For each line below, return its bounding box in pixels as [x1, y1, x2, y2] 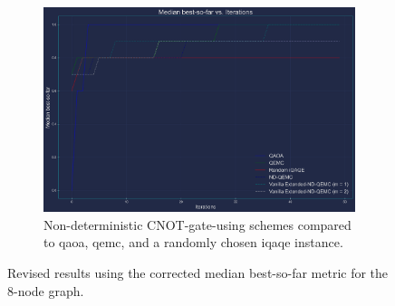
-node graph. [14, 281, 84, 300]
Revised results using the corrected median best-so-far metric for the [7, 263, 389, 282]
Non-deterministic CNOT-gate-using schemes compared [43, 215, 352, 234]
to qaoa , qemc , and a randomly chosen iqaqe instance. [43, 233, 343, 252]
